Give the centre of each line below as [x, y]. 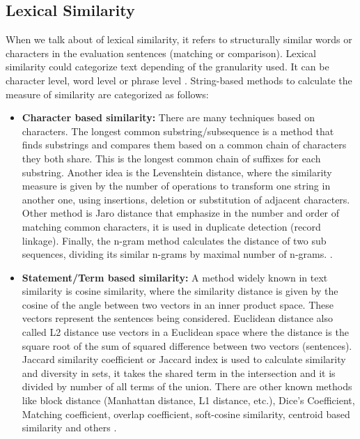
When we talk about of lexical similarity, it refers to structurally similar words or [179, 39]
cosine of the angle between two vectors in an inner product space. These [178, 304]
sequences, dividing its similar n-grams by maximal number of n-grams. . [177, 254]
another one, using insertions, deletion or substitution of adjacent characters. [186, 199]
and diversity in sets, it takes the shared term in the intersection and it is [179, 372]
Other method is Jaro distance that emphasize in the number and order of [181, 213]
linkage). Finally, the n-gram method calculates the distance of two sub [174, 240]
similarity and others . [69, 428]
